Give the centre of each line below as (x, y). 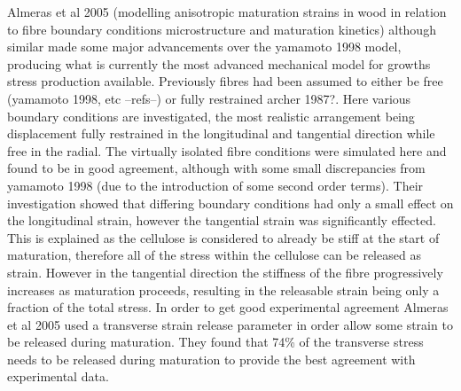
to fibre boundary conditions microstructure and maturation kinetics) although (222, 29)
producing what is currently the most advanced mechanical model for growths (219, 63)
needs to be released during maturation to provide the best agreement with (211, 359)
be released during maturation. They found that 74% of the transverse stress (215, 342)
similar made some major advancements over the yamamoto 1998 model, (204, 47)
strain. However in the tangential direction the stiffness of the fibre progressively (225, 272)
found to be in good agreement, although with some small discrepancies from (216, 168)
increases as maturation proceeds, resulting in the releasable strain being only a (223, 289)
